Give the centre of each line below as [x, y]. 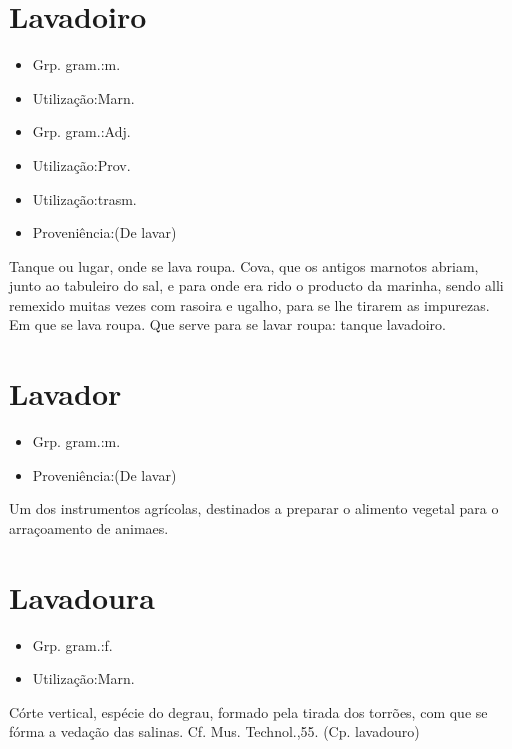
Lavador [65, 393]
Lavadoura [82, 596]
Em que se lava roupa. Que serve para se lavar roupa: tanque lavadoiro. [227, 324]
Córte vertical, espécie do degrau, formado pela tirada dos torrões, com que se [248, 711]
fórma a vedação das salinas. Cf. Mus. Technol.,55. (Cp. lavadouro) [214, 731]
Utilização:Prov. [81, 164]
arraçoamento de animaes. [89, 527]
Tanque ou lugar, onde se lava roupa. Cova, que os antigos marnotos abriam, [244, 265]
